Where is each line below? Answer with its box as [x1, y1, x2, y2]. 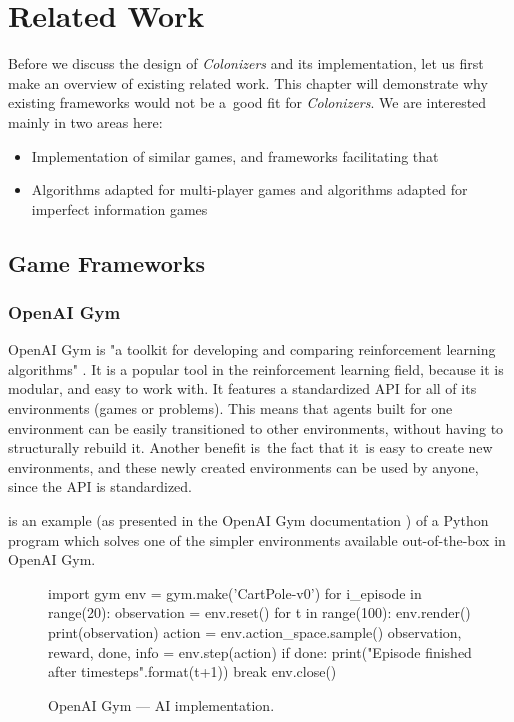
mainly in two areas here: [8, 111, 163, 132]
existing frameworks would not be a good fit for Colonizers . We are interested [8, 92, 487, 113]
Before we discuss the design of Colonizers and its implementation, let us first [8, 53, 484, 74]
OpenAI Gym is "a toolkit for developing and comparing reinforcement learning [8, 339, 496, 360]
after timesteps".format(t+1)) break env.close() [48, 661, 337, 682]
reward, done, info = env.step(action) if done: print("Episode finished [48, 641, 472, 662]
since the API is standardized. [8, 476, 193, 497]
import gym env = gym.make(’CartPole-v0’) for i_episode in [48, 582, 422, 603]
